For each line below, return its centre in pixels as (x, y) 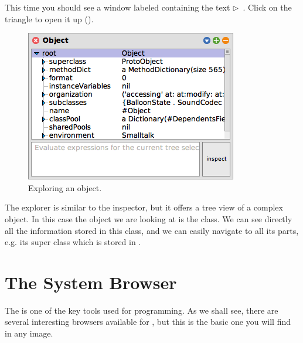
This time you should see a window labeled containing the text (118, 7)
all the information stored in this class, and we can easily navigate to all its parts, (152, 230)
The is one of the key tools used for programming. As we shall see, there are (142, 310)
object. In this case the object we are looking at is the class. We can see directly (149, 218)
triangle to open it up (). (49, 18)
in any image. (29, 333)
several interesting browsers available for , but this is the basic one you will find (148, 322)
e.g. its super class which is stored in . (73, 242)
